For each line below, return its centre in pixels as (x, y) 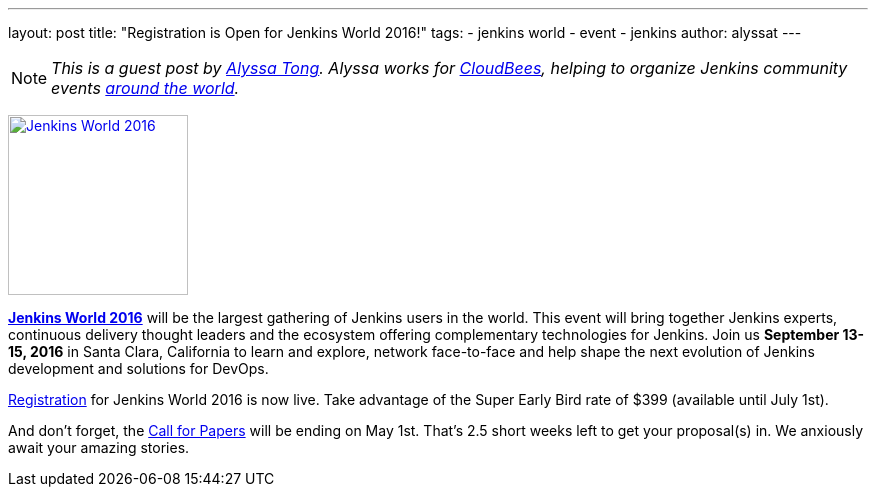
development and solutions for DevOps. (138, 368)
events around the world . (145, 88)
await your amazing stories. (99, 447)
